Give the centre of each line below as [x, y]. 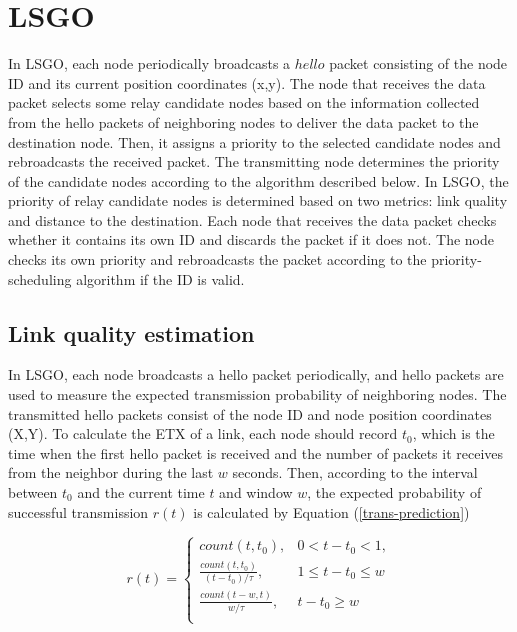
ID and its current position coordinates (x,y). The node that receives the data [247, 82]
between [33, 492]
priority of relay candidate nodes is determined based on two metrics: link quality [258, 200]
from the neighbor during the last [111, 472]
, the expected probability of [394, 492]
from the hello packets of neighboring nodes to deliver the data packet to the [243, 121]
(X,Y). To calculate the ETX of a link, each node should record [203, 433]
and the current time [141, 492]
